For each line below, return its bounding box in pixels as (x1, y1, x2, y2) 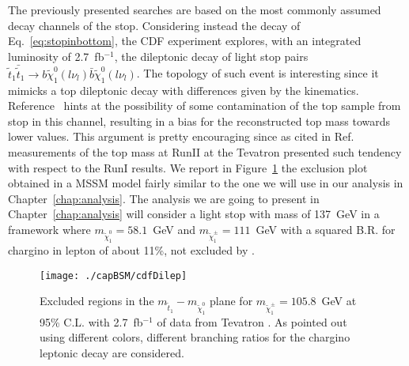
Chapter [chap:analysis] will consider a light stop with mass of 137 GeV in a (8, 206, 380, 222)
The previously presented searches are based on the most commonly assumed (8, 2, 381, 17)
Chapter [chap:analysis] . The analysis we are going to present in (8, 190, 320, 206)
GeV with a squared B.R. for (256, 221, 396, 237)
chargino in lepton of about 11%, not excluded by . (8, 242, 255, 258)
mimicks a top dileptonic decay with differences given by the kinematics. (8, 81, 359, 98)
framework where (8, 221, 91, 237)
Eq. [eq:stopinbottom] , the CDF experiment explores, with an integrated (8, 32, 362, 49)
